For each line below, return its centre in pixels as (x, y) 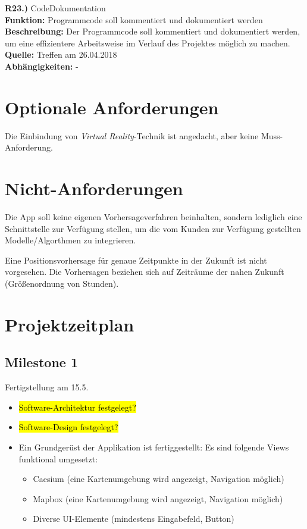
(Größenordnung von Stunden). (62, 283)
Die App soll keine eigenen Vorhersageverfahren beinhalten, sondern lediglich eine (153, 217)
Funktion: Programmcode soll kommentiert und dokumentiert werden (134, 19)
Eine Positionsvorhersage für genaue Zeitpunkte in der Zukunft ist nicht (136, 260)
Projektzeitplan (70, 324)
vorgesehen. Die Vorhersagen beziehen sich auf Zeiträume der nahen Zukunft (145, 272)
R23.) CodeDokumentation (55, 8)
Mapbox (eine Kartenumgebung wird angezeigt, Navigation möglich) (158, 498)
